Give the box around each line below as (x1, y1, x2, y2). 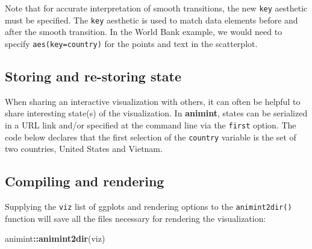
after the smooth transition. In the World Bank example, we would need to (5, 25, 282, 38)
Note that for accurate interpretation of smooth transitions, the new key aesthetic (5, 2, 308, 14)
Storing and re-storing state (5, 66, 182, 85)
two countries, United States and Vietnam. (5, 142, 163, 155)
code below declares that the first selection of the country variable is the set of (5, 130, 296, 143)
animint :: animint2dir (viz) (5, 232, 105, 245)
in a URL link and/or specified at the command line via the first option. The (5, 118, 296, 131)
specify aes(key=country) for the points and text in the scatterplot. (5, 37, 258, 49)
